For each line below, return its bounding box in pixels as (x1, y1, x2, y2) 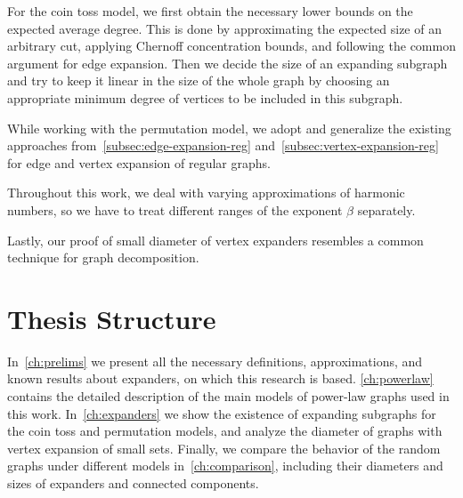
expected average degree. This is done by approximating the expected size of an (7, 19, 442, 37)
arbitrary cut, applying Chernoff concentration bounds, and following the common (7, 36, 456, 55)
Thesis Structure (7, 300, 216, 336)
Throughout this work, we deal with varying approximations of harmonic (7, 183, 405, 202)
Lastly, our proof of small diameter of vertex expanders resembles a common (7, 230, 424, 249)
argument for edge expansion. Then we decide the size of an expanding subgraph (7, 53, 448, 72)
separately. (357, 200, 416, 219)
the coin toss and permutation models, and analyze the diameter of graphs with (7, 422, 443, 440)
